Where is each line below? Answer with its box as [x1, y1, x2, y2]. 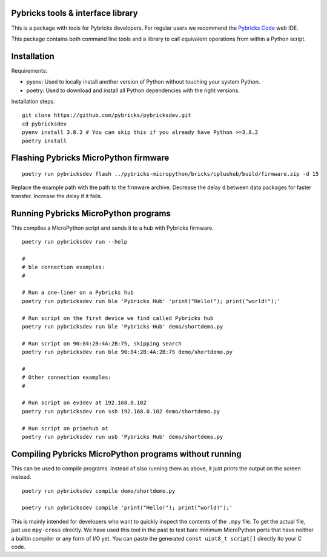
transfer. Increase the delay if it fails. [11, 192, 102, 199]
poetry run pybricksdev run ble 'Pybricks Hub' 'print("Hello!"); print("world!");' [22, 298, 281, 304]
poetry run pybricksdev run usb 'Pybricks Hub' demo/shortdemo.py [22, 433, 223, 441]
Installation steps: [11, 98, 56, 105]
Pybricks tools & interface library [11, 8, 139, 18]
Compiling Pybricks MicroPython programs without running [11, 449, 242, 459]
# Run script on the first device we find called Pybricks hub [22, 315, 214, 321]
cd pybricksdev [22, 120, 67, 127]
